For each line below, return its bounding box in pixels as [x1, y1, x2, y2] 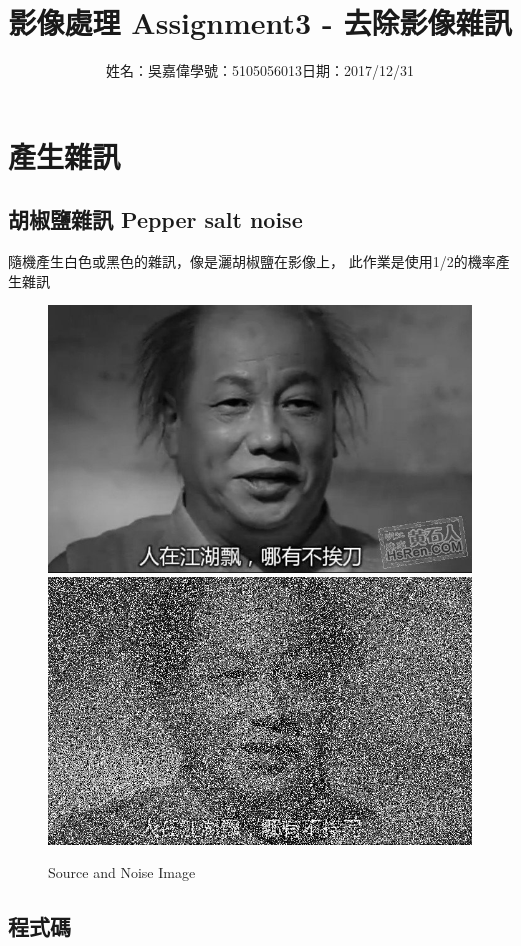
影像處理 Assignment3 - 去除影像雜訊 [8, 2, 512, 43]
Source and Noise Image [48, 862, 196, 883]
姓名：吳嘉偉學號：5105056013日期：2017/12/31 [106, 60, 414, 81]
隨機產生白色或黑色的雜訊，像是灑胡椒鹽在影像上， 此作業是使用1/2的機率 [8, 251, 496, 272]
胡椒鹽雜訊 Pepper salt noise [8, 204, 303, 235]
